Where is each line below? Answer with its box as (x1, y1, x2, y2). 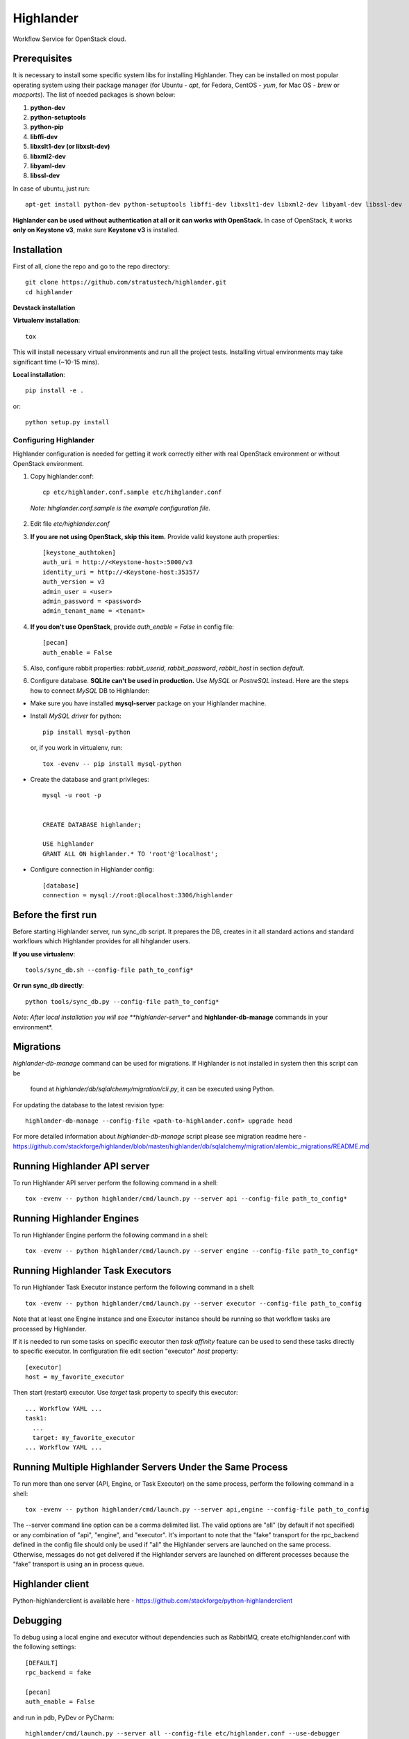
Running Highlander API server (12, 1160, 150, 1172)
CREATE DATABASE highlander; (42, 821, 142, 828)
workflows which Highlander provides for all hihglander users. (12, 937, 191, 945)
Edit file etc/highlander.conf (30, 520, 110, 528)
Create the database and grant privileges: (30, 776, 149, 784)
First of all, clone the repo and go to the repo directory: (12, 262, 170, 271)
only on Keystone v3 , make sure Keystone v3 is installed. (12, 225, 180, 234)
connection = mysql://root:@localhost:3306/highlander (42, 891, 233, 899)
